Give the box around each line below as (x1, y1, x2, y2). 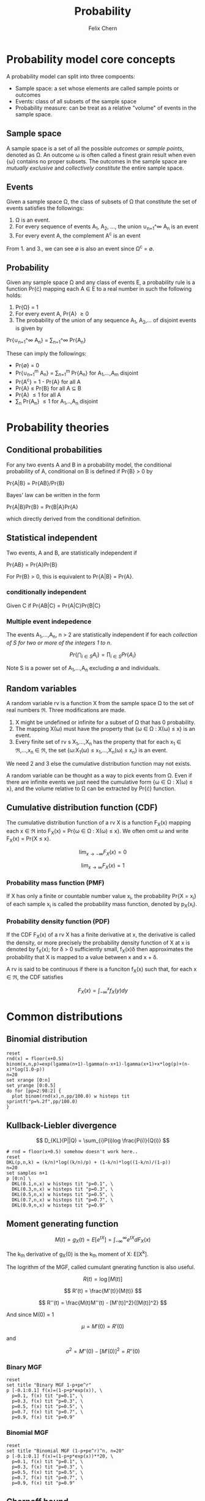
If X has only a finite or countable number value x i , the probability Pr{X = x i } (6, 893, 197, 901)
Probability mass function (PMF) (6, 878, 105, 887)
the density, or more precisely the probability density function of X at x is (6, 938, 190, 946)
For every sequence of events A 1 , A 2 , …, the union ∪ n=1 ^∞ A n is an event (15, 223, 199, 232)
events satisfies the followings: (6, 204, 84, 212)
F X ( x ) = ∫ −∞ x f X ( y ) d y (77, 986, 129, 995)
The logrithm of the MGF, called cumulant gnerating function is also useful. (6, 1263, 195, 1271)
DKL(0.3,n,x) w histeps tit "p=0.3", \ (12, 1186, 114, 1192)
